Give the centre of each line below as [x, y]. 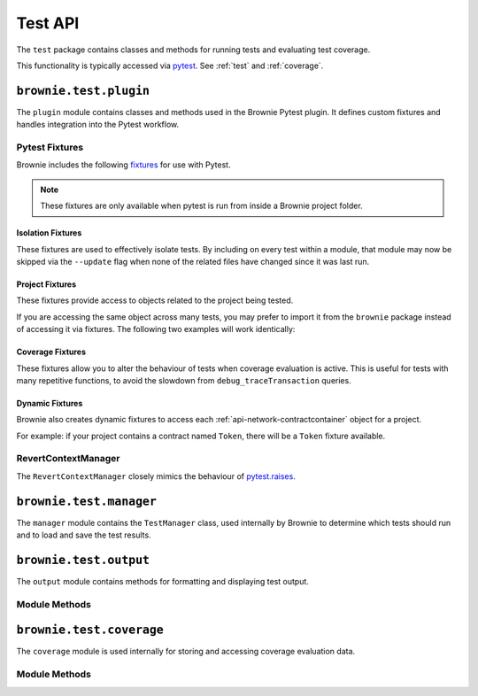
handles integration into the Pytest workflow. [98, 125]
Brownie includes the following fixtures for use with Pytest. [123, 165]
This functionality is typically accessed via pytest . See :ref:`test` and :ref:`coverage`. [170, 66]
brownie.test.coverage [90, 630]
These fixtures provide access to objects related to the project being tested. [155, 300]
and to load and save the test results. [84, 535]
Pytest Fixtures [50, 147]
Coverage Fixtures [51, 352]
